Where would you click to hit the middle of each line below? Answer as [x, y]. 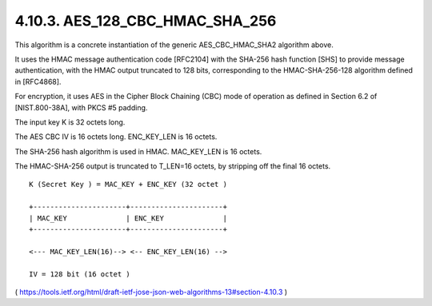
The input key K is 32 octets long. [70, 122]
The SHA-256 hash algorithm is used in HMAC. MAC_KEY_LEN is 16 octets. [138, 151]
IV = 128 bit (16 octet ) [80, 274]
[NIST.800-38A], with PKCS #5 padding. [81, 107]
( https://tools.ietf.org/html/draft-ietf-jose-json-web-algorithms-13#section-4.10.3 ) [151, 292]
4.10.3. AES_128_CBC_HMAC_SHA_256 [146, 21]
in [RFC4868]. [38, 81]
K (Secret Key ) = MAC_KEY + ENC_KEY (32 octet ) [128, 185]
